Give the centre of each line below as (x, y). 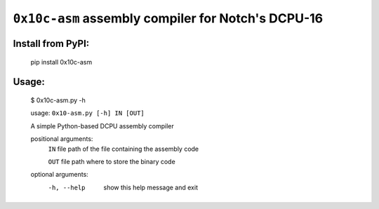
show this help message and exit (151, 187)
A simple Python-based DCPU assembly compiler (102, 126)
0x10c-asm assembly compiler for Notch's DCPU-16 (168, 18)
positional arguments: (62, 139)
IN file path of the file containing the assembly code (124, 149)
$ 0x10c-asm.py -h (58, 100)
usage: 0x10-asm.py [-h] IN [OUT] (87, 113)
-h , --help (67, 187)
